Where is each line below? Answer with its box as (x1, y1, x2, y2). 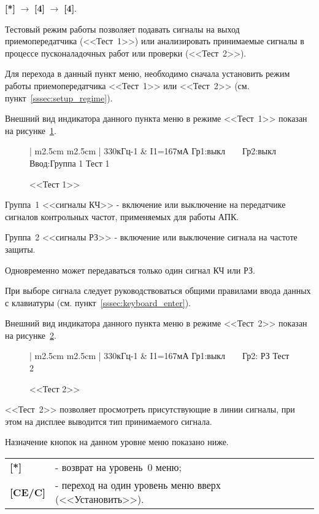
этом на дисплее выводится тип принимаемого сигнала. (5, 414, 212, 427)
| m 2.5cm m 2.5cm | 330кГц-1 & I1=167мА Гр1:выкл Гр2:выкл (29, 144, 277, 157)
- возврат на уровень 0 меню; (55, 460, 182, 475)
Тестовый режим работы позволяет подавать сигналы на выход (5, 22, 240, 35)
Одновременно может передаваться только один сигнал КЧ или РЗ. (5, 263, 255, 276)
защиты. (5, 242, 36, 255)
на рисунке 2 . (5, 328, 56, 341)
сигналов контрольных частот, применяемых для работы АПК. (5, 210, 239, 223)
